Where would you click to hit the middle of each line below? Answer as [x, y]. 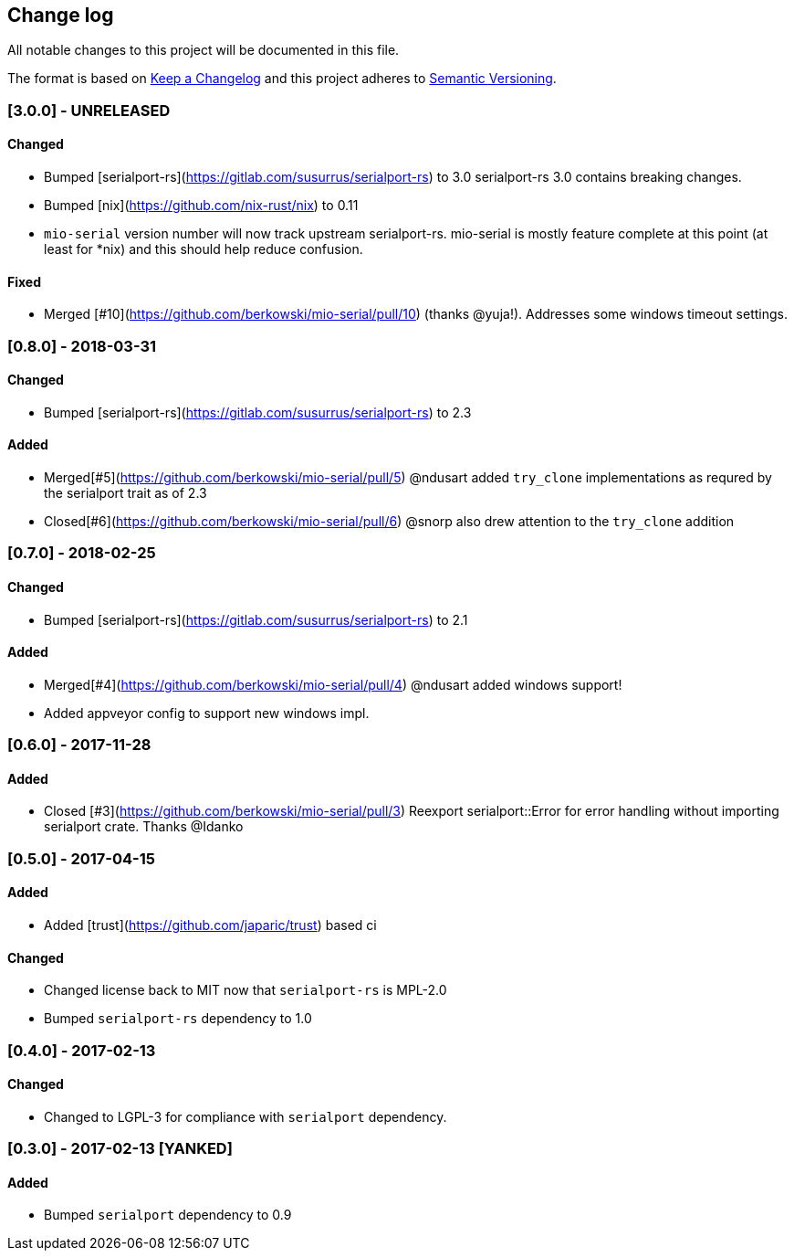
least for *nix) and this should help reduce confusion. [204, 249]
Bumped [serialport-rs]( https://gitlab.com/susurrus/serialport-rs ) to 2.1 [256, 619]
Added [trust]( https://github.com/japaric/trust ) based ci [210, 925]
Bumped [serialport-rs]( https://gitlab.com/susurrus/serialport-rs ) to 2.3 [258, 412]
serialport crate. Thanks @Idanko [144, 827]
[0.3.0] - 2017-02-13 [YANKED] [120, 1149]
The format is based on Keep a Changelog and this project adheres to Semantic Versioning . [282, 79]
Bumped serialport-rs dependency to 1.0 [178, 1019]
